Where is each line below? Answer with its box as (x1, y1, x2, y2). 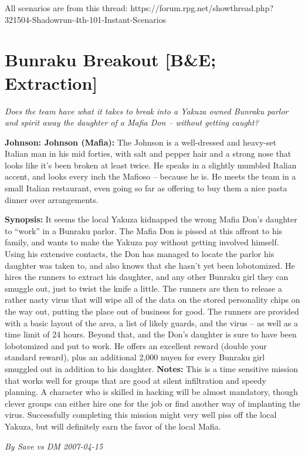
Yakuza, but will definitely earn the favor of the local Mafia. (5, 420, 221, 432)
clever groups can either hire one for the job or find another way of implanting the (5, 397, 300, 409)
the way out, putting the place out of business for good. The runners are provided (5, 305, 299, 317)
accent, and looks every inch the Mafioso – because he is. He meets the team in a (5, 170, 296, 183)
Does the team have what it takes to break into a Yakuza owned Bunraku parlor (5, 104, 289, 117)
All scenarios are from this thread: (5, 2, 128, 13)
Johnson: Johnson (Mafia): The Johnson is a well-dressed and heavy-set (5, 136, 277, 148)
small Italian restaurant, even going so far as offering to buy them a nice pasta (5, 182, 287, 194)
